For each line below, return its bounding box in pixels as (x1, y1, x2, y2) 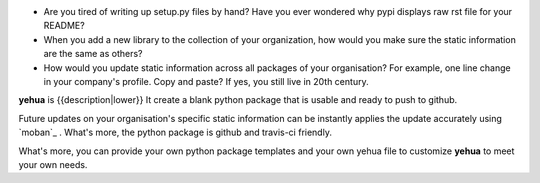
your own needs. (18, 158, 88, 170)
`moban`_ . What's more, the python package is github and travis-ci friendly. (18, 126, 332, 139)
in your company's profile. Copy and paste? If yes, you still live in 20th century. (43, 75, 369, 87)
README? (43, 20, 85, 32)
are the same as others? (43, 48, 143, 60)
